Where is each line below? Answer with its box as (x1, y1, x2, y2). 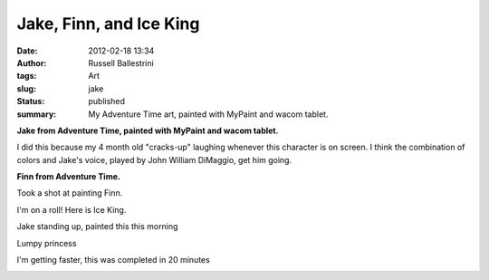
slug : (16, 82, 36, 94)
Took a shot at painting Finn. (16, 188, 123, 198)
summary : (16, 109, 57, 120)
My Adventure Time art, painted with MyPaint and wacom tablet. (88, 109, 329, 120)
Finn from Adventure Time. (16, 171, 121, 182)
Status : (16, 96, 45, 107)
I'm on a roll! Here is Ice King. (16, 204, 127, 215)
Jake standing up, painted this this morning (16, 221, 178, 232)
